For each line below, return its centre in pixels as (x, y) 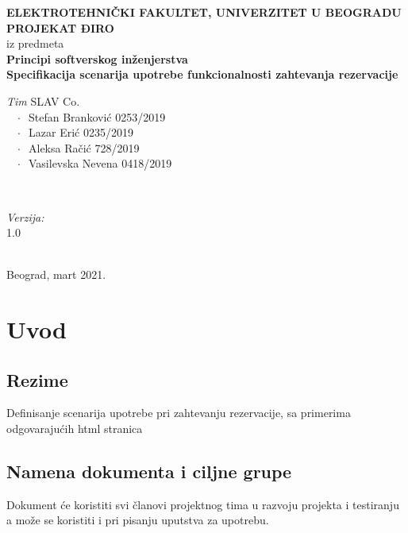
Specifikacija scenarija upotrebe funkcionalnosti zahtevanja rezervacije (202, 74)
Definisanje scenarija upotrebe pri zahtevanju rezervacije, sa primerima (179, 413)
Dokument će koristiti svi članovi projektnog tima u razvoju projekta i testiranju (203, 504)
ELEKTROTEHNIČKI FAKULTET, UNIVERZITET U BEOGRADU (204, 12)
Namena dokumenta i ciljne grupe (149, 471)
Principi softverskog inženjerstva (97, 58)
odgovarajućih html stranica (75, 429)
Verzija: (25, 216)
